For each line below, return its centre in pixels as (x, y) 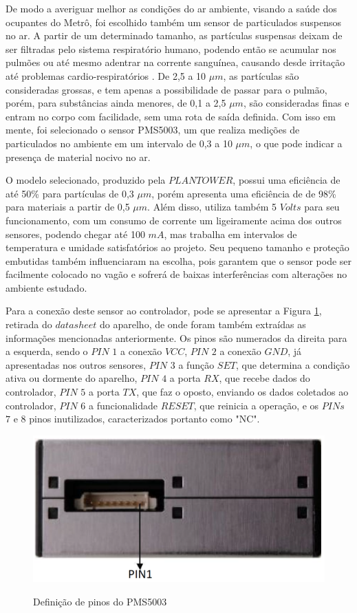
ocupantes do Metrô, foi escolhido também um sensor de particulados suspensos (174, 22)
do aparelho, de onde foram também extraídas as (203, 324)
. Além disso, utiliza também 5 (212, 207)
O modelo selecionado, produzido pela (86, 180)
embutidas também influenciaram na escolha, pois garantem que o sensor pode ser (179, 260)
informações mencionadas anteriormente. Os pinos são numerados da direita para (176, 337)
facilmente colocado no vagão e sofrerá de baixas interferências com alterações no (176, 274)
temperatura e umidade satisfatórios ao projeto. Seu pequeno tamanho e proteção (177, 247)
